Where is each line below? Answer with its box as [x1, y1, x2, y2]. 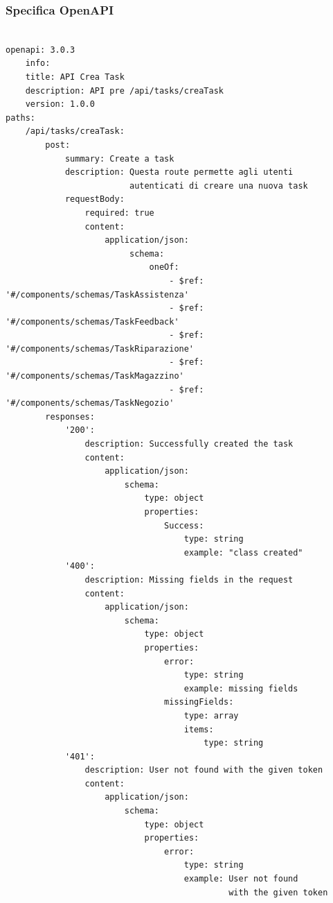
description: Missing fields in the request [84, 574, 294, 585]
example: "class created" [183, 547, 303, 558]
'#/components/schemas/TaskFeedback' [6, 316, 179, 327]
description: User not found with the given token [84, 765, 323, 775]
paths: [6, 112, 35, 123]
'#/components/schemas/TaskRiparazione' [6, 343, 195, 354]
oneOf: [149, 262, 179, 273]
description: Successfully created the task [84, 439, 294, 449]
